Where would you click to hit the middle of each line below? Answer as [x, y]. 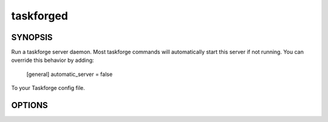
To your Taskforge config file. [48, 88]
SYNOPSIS [32, 37]
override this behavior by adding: [53, 60]
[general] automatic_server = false [70, 74]
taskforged [40, 16]
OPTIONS [29, 105]
